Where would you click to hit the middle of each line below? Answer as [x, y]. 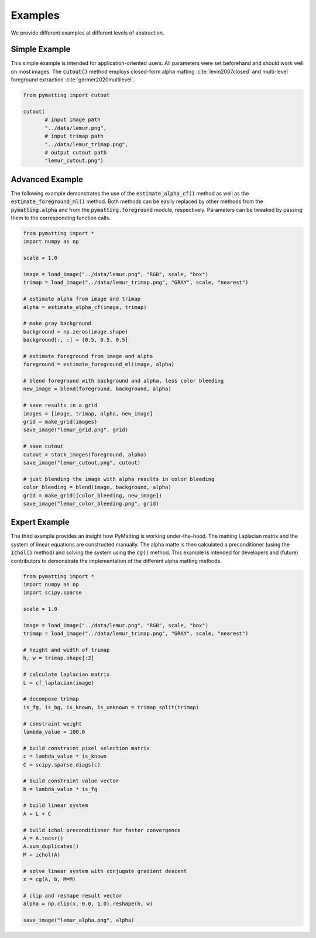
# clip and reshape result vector [73, 896]
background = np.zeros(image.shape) [76, 331]
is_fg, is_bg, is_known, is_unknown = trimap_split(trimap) [111, 707]
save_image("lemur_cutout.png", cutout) [82, 463]
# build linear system [56, 805]
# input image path [73, 120]
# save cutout [43, 446]
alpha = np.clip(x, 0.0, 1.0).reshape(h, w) [88, 904]
